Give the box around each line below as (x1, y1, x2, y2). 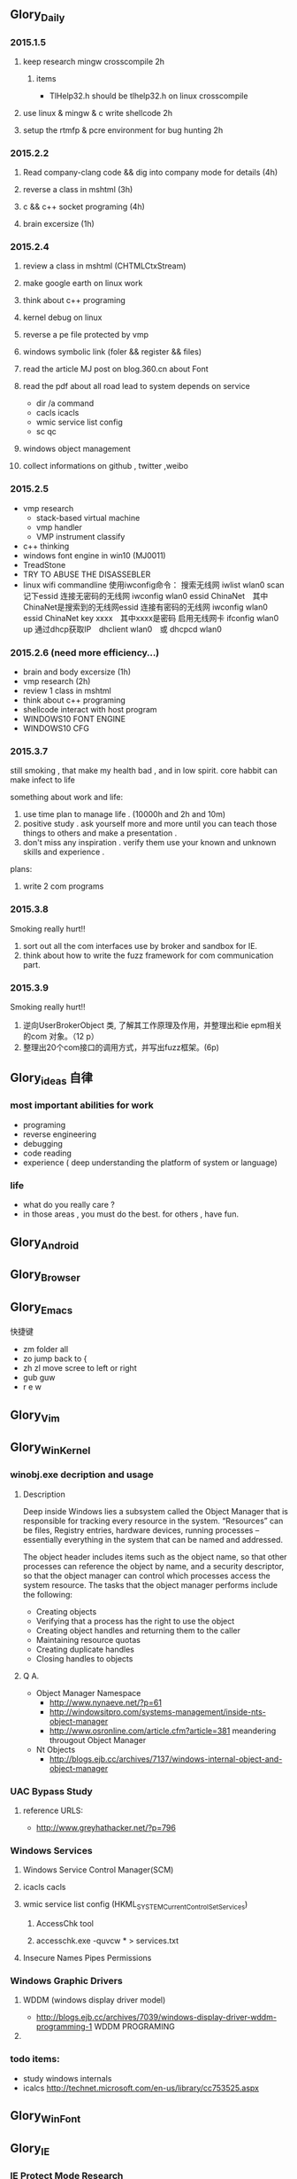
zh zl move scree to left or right (22, 1363, 137, 1374)
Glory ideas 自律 (10, 1070, 94, 1088)
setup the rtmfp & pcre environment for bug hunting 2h (22, 124, 224, 136)
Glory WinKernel (10, 1440, 91, 1457)
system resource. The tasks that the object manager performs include (22, 1579, 278, 1590)
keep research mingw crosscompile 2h (22, 56, 165, 66)
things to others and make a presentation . (22, 828, 178, 838)
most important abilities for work (10, 1099, 154, 1111)
